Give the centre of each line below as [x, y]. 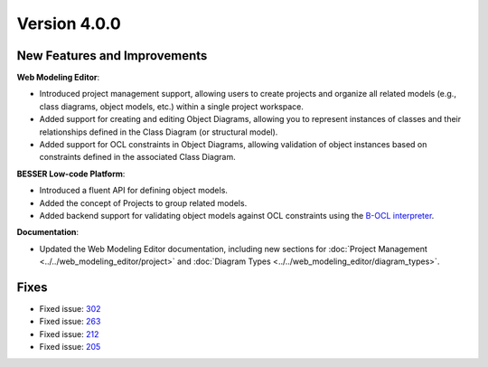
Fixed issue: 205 [70, 347]
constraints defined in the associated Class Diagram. [137, 157]
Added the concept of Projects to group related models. [143, 202]
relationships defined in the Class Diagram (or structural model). [159, 132]
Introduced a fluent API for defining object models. [133, 191]
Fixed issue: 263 [70, 322]
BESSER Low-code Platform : [71, 174]
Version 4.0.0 [69, 24]
